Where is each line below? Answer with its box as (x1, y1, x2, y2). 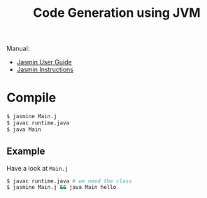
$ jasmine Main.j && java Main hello (6, 184, 117, 191)
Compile (6, 90, 57, 106)
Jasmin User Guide (16, 58, 72, 66)
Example (6, 146, 45, 157)
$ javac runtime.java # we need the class (6, 177, 132, 185)
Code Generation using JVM (33, 5, 201, 21)
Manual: (6, 44, 30, 53)
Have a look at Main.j (6, 164, 69, 172)
